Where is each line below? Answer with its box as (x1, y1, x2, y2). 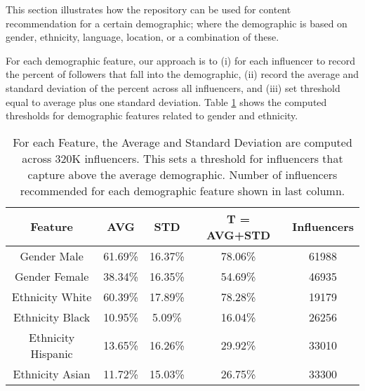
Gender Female (15, 267, 89, 284)
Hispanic (30, 345, 73, 362)
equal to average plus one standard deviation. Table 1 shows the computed (6, 94, 327, 109)
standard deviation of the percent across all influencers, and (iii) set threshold (6, 80, 340, 95)
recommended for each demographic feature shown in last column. (20, 182, 345, 199)
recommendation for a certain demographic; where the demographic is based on (6, 15, 347, 30)
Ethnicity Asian (13, 365, 91, 382)
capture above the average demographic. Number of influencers (27, 166, 338, 183)
